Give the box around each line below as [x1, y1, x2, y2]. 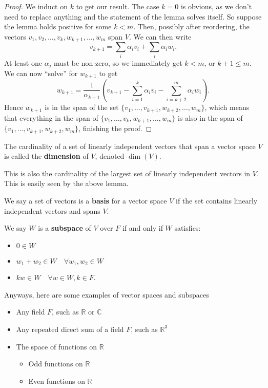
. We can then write [129, 31, 192, 42]
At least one [4, 57, 42, 68]
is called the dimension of [4, 151, 89, 161]
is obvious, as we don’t [180, 1, 252, 11]
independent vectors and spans [4, 205, 100, 216]
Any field [16, 306, 45, 317]
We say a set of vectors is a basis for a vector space [4, 195, 167, 206]
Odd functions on [28, 358, 83, 369]
